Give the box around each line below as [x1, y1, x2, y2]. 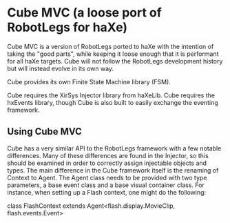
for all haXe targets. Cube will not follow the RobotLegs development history [7, 57, 223, 65]
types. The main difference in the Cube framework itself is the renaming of [7, 166, 219, 174]
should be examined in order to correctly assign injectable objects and [7, 159, 207, 167]
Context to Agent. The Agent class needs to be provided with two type [7, 173, 207, 182]
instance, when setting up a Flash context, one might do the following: [7, 188, 207, 196]
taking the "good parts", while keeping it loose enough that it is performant [7, 50, 219, 58]
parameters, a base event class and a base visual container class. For [7, 181, 205, 189]
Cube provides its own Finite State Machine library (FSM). [7, 77, 171, 86]
